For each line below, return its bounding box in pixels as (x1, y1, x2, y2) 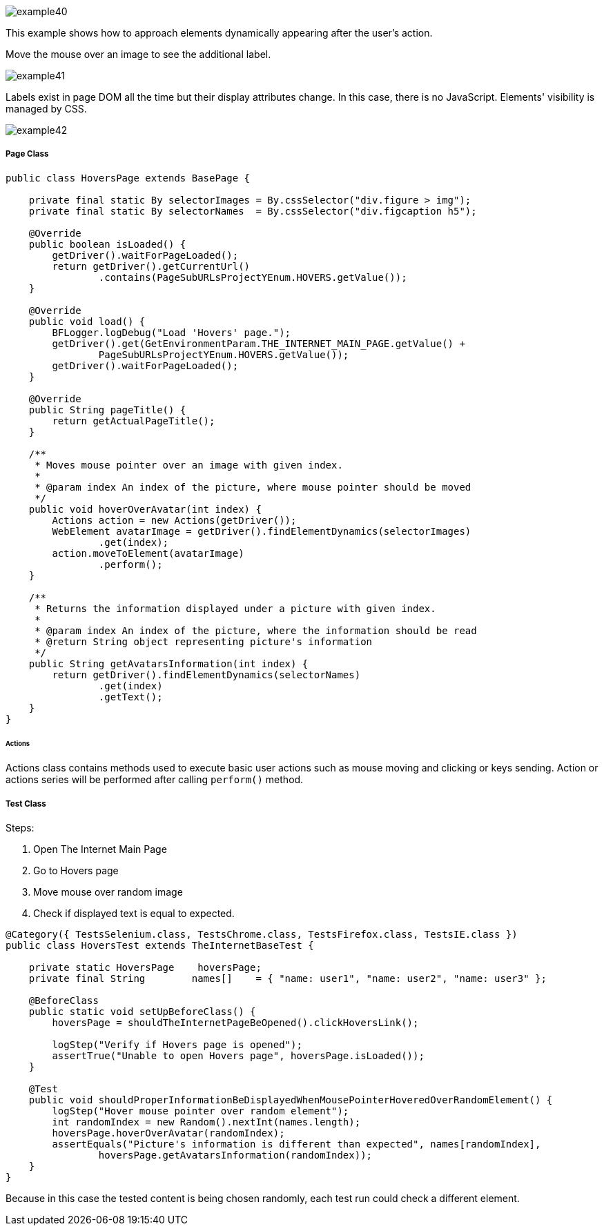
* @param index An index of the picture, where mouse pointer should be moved (35, 481, 471, 493)
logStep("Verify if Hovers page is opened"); (52, 1039, 302, 1051)
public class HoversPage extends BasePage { (6, 172, 251, 184)
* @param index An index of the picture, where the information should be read (35, 624, 477, 636)
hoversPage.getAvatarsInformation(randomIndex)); (98, 1150, 373, 1161)
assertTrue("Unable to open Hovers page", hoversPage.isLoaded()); (52, 1050, 425, 1062)
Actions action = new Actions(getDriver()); (52, 514, 297, 526)
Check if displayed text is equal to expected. (33, 907, 235, 920)
